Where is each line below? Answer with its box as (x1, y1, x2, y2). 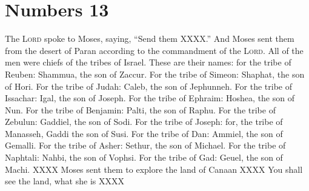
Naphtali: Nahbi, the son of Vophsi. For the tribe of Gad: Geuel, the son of (5, 151, 283, 164)
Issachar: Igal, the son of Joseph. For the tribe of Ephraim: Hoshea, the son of (5, 92, 294, 104)
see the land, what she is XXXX (5, 175, 124, 187)
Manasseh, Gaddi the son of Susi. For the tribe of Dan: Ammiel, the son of (5, 127, 283, 139)
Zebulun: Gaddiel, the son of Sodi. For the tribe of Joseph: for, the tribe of (5, 115, 283, 128)
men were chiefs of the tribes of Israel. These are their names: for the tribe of (5, 56, 291, 69)
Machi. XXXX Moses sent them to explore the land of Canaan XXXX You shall (5, 163, 303, 175)
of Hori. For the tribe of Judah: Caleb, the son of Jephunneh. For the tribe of (5, 79, 293, 92)
